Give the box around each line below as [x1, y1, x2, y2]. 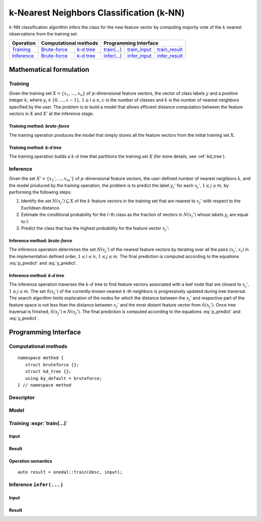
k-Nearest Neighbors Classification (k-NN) [9, 7, 185, 18]
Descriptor [9, 394, 35, 401]
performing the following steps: [9, 189, 72, 195]
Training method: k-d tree [9, 145, 62, 150]
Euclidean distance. [21, 205, 61, 211]
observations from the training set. [9, 31, 79, 36]
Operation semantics [9, 458, 52, 464]
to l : [21, 218, 30, 224]
